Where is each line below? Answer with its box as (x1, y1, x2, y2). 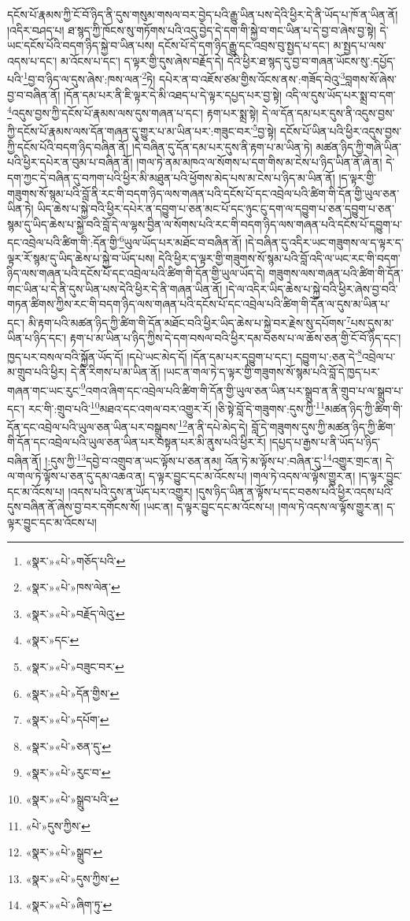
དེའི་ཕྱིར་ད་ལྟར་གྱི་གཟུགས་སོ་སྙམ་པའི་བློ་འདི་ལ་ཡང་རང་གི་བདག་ (158, 249, 401, 266)
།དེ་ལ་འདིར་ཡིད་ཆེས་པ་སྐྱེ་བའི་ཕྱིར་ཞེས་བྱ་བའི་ (226, 280, 398, 296)
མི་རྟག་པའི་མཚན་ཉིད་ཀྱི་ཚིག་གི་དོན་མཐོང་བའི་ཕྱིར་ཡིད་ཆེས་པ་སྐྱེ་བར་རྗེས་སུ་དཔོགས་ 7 (28, 311, 351, 330)
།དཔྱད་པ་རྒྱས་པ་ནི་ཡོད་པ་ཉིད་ (269, 434, 380, 450)
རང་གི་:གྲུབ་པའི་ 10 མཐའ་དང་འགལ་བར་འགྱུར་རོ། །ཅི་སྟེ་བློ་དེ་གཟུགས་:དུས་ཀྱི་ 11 (28, 397, 325, 416)
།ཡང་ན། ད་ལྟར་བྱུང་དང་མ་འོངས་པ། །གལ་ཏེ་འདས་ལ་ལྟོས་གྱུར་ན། (143, 498, 383, 515)
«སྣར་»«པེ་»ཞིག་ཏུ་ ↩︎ (25, 897, 113, 913)
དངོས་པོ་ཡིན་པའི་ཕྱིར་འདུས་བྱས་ (279, 123, 402, 140)
